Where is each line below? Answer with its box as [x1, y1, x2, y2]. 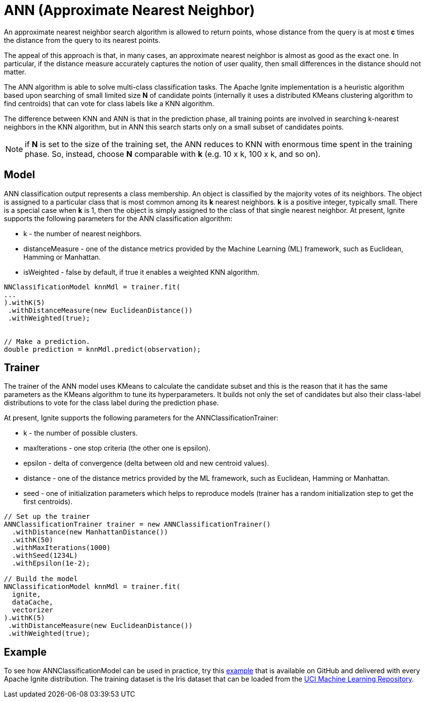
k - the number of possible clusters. [23, 429, 138, 437]
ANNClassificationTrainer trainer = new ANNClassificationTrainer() [4, 520, 271, 529]
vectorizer [12, 606, 54, 614]
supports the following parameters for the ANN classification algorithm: [4, 214, 233, 223]
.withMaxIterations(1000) [12, 544, 111, 552]
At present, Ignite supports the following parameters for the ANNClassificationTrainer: [4, 414, 278, 422]
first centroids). [23, 497, 73, 506]
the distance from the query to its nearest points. [4, 36, 161, 44]
